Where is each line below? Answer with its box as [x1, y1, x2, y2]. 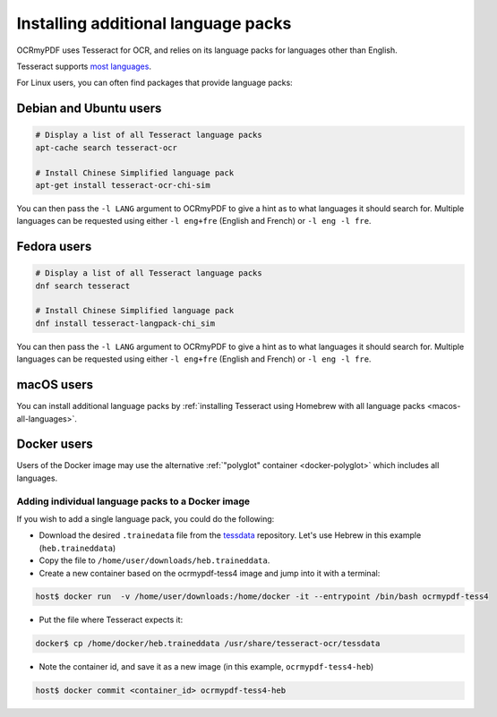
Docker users [16, 437, 93, 452]
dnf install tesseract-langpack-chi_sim [35, 318, 215, 329]
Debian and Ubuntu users [16, 101, 162, 116]
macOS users [16, 377, 94, 393]
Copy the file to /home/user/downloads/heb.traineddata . [39, 555, 270, 566]
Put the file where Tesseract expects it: [39, 614, 184, 626]
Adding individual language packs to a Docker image [16, 495, 251, 508]
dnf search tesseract [35, 280, 131, 291]
